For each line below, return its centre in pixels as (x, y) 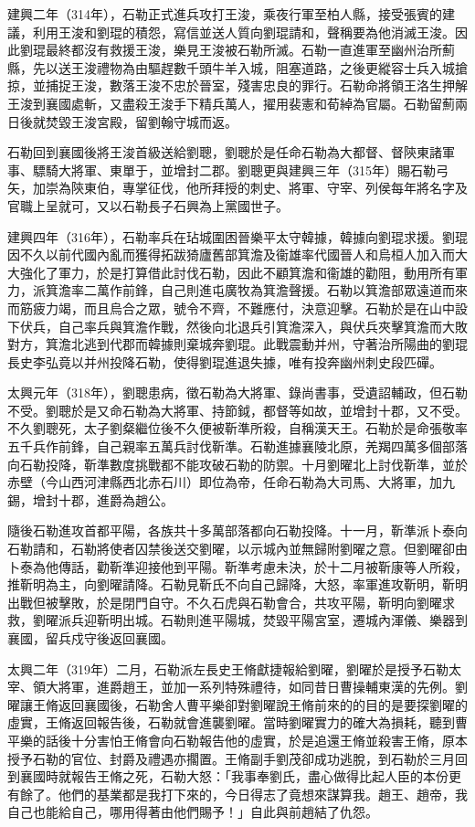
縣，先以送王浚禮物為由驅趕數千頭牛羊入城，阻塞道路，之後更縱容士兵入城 (231, 67)
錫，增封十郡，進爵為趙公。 (90, 499)
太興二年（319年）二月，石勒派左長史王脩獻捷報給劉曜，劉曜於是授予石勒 (228, 668)
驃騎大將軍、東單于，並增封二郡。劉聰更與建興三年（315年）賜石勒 (234, 170)
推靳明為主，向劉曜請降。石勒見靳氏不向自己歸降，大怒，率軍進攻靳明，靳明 (237, 584)
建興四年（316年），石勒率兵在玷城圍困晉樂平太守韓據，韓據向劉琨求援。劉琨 (237, 236)
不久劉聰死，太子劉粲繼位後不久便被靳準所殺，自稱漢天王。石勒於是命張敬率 (237, 428)
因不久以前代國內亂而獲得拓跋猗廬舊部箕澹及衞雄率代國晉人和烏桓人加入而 (231, 254)
